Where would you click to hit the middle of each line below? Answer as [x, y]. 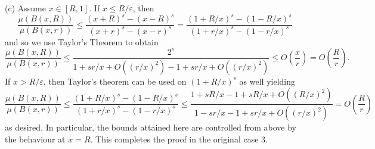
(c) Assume [25, 8]
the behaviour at [35, 139]
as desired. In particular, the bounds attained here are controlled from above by [151, 127]
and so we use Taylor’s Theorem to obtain [82, 41]
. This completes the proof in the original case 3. [179, 139]
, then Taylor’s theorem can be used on [115, 81]
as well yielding [267, 81]
